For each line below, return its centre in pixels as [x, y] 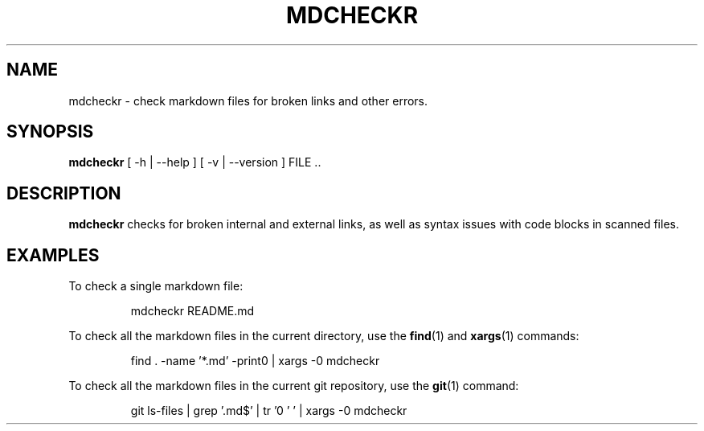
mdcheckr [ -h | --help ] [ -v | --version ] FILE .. [195, 162]
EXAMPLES [53, 255]
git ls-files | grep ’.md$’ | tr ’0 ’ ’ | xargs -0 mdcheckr [269, 411]
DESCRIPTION [64, 193]
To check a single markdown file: [156, 286]
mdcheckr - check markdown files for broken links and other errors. [248, 101]
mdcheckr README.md [192, 311]
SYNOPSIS [50, 132]
